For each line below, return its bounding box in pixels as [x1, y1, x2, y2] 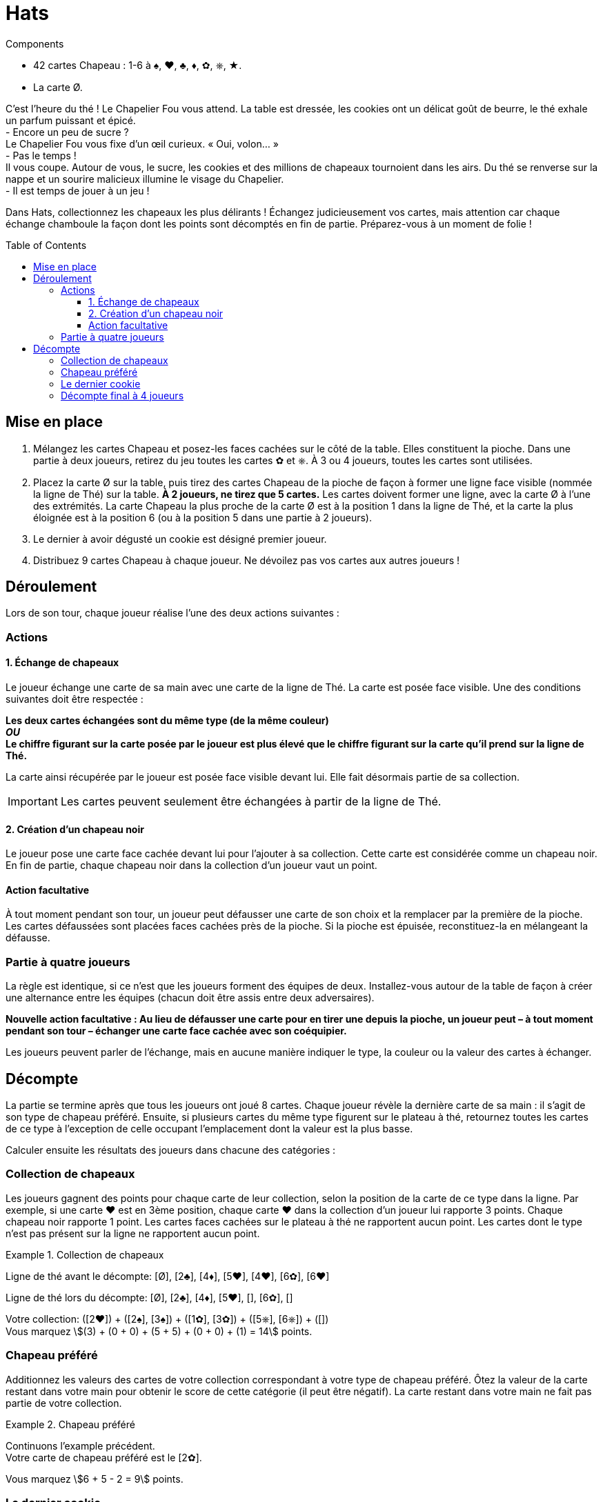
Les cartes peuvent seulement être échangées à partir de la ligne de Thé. [60, 794, 442, 809]
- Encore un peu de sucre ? [6, 126, 129, 138]
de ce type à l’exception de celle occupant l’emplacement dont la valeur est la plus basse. [6, 1123, 413, 1135]
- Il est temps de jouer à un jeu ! [6, 184, 150, 197]
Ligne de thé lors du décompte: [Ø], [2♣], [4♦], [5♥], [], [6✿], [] [6, 1291, 293, 1303]
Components [6, 37, 64, 50]
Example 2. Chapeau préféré [6, 1418, 135, 1430]
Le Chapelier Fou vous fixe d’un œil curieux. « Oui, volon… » [6, 137, 279, 150]
